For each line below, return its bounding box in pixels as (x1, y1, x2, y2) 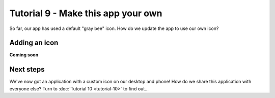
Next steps (9, 65, 45, 74)
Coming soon (9, 52, 39, 58)
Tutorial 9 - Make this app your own (9, 8, 162, 19)
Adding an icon (9, 39, 59, 47)
